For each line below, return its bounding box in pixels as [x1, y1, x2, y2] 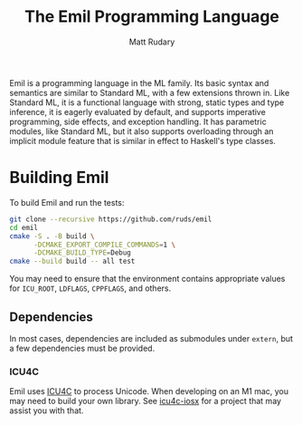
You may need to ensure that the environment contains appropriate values [9, 274, 286, 285]
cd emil [9, 223, 39, 232]
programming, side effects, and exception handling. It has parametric [9, 116, 267, 127]
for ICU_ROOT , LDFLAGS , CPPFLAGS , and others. [9, 283, 172, 294]
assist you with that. [9, 405, 84, 416]
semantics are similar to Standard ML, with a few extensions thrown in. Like [9, 87, 290, 98]
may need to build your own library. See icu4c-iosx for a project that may [9, 396, 282, 407]
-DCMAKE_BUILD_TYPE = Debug [33, 248, 131, 257]
